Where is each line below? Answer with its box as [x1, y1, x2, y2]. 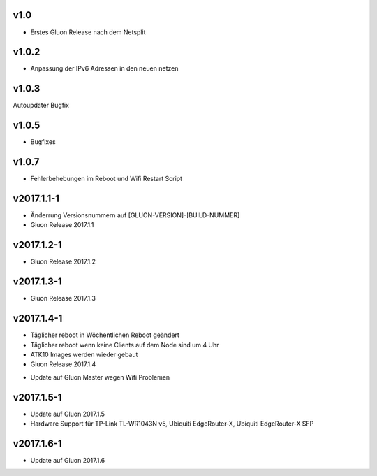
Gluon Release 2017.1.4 [30, 360, 96, 368]
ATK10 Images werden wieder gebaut [30, 350, 138, 359]
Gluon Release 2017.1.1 [30, 221, 94, 229]
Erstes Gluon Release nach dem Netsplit [30, 28, 146, 36]
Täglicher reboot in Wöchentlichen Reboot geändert [30, 331, 179, 339]
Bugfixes [30, 138, 56, 146]
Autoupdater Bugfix [13, 101, 70, 110]
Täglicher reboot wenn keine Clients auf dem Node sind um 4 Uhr [30, 340, 219, 349]
